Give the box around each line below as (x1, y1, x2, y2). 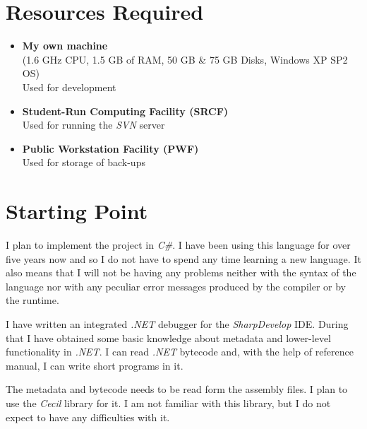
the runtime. (6, 293, 59, 307)
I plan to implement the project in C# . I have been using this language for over (6, 237, 351, 252)
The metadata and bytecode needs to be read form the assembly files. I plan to (6, 382, 348, 396)
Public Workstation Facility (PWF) (22, 141, 199, 155)
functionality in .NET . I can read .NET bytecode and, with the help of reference (6, 344, 354, 359)
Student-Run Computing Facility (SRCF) (22, 103, 229, 118)
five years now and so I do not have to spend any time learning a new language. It (6, 251, 361, 266)
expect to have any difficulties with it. (6, 409, 170, 424)
